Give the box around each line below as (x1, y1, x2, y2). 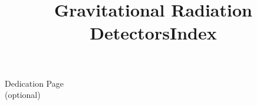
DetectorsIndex (90, 21, 217, 45)
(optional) (5, 88, 41, 101)
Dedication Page (5, 77, 64, 89)
